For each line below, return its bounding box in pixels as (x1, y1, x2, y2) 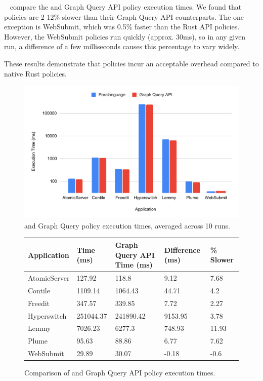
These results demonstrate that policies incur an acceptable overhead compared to (4, 58, 259, 68)
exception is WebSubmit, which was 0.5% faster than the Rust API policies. (4, 21, 240, 32)
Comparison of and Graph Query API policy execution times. (24, 367, 215, 378)
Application (28, 249, 69, 260)
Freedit (28, 297, 50, 308)
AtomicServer (28, 272, 70, 283)
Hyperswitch (28, 310, 67, 321)
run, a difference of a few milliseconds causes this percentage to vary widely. (4, 41, 240, 52)
